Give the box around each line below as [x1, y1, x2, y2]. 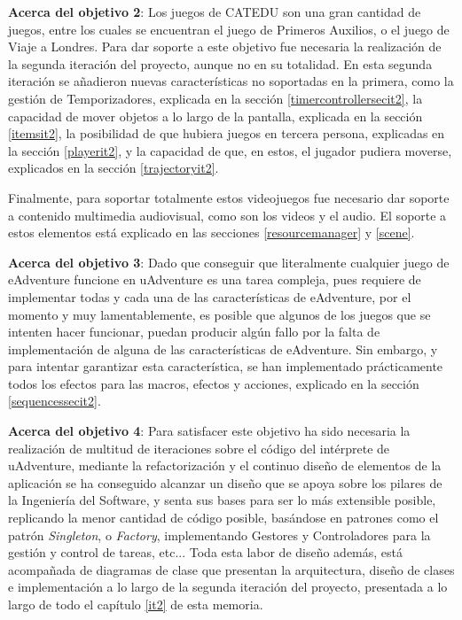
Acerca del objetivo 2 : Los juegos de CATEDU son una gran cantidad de [8, 3, 421, 20]
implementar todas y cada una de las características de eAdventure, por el [8, 287, 411, 306]
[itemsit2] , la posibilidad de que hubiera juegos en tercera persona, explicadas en [8, 124, 445, 143]
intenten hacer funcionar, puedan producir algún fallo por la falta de [8, 322, 380, 341]
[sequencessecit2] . [8, 391, 101, 410]
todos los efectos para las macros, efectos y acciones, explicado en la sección [8, 374, 419, 392]
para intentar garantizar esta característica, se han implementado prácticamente [8, 357, 443, 376]
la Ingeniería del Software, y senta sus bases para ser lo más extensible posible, [8, 491, 436, 509]
